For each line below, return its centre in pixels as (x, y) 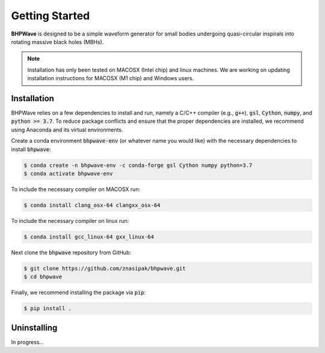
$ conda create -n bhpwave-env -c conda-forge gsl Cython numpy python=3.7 (138, 165)
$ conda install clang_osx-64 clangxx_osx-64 (92, 205)
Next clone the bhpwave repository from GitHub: (71, 252)
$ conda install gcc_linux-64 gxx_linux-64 (89, 237)
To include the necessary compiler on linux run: (70, 220)
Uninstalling (34, 327)
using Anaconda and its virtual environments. (67, 130)
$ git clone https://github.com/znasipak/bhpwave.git (105, 268)
